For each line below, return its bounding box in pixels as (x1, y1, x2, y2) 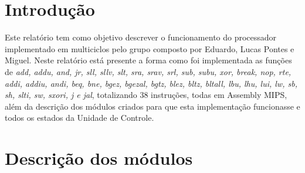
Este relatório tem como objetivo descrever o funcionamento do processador (5, 31, 277, 43)
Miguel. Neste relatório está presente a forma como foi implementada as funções (5, 54, 292, 66)
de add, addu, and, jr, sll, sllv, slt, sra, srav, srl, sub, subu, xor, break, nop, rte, (5, 65, 292, 77)
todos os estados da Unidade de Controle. (5, 111, 154, 124)
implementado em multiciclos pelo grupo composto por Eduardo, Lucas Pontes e (5, 42, 294, 55)
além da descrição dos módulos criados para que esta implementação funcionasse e (5, 100, 300, 112)
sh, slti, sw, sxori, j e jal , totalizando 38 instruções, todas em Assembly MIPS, (5, 89, 287, 101)
